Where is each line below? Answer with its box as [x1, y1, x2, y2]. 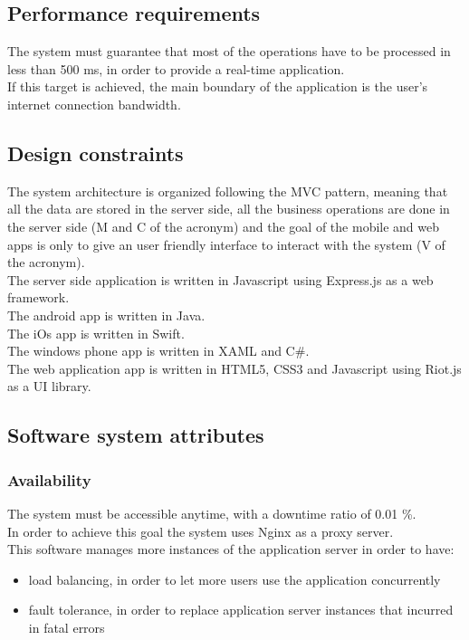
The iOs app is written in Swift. [7, 323, 185, 342]
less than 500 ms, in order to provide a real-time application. [7, 59, 345, 78]
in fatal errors [28, 617, 105, 636]
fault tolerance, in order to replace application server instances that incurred [28, 600, 454, 619]
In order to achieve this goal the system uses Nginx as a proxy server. [7, 521, 394, 540]
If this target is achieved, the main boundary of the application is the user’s [7, 77, 428, 96]
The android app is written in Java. [7, 305, 206, 324]
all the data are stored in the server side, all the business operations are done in [7, 199, 450, 218]
